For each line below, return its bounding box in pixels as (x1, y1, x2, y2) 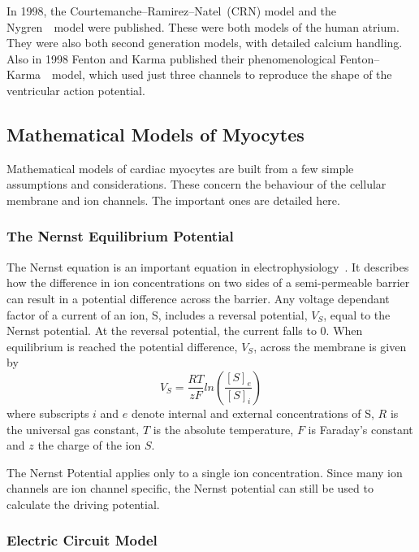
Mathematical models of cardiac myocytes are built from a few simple (6, 159, 354, 176)
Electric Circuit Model (6, 530, 158, 550)
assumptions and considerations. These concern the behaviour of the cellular (6, 176, 387, 193)
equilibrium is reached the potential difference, (6, 337, 238, 354)
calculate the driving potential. (6, 495, 160, 512)
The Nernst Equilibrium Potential (6, 226, 234, 246)
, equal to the (323, 306, 391, 323)
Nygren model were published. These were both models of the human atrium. (6, 18, 400, 35)
